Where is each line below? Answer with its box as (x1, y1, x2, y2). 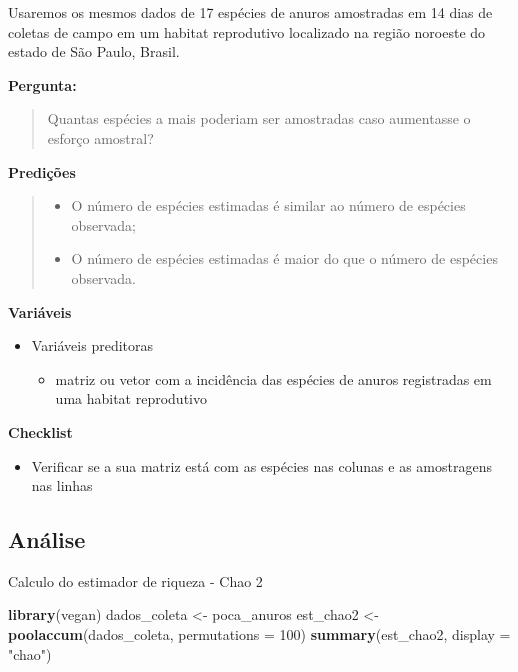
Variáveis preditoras (31, 335, 154, 356)
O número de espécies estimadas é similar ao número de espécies (71, 195, 466, 216)
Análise (8, 524, 86, 555)
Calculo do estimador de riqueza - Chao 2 (8, 570, 263, 591)
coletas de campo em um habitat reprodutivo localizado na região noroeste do (8, 21, 486, 42)
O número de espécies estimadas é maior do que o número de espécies (71, 248, 498, 269)
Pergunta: (8, 74, 77, 95)
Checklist (8, 421, 73, 442)
